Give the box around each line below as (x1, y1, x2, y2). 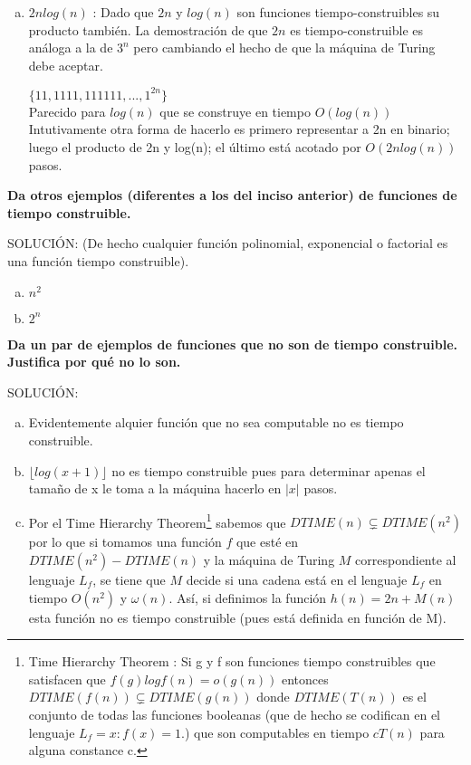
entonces (281, 669, 329, 688)
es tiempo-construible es (290, 20, 424, 39)
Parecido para (28, 101, 106, 120)
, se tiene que (92, 570, 166, 589)
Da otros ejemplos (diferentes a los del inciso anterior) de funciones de (7, 186, 457, 205)
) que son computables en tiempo (185, 722, 370, 741)
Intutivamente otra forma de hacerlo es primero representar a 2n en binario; (28, 120, 450, 139)
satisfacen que (28, 669, 106, 688)
